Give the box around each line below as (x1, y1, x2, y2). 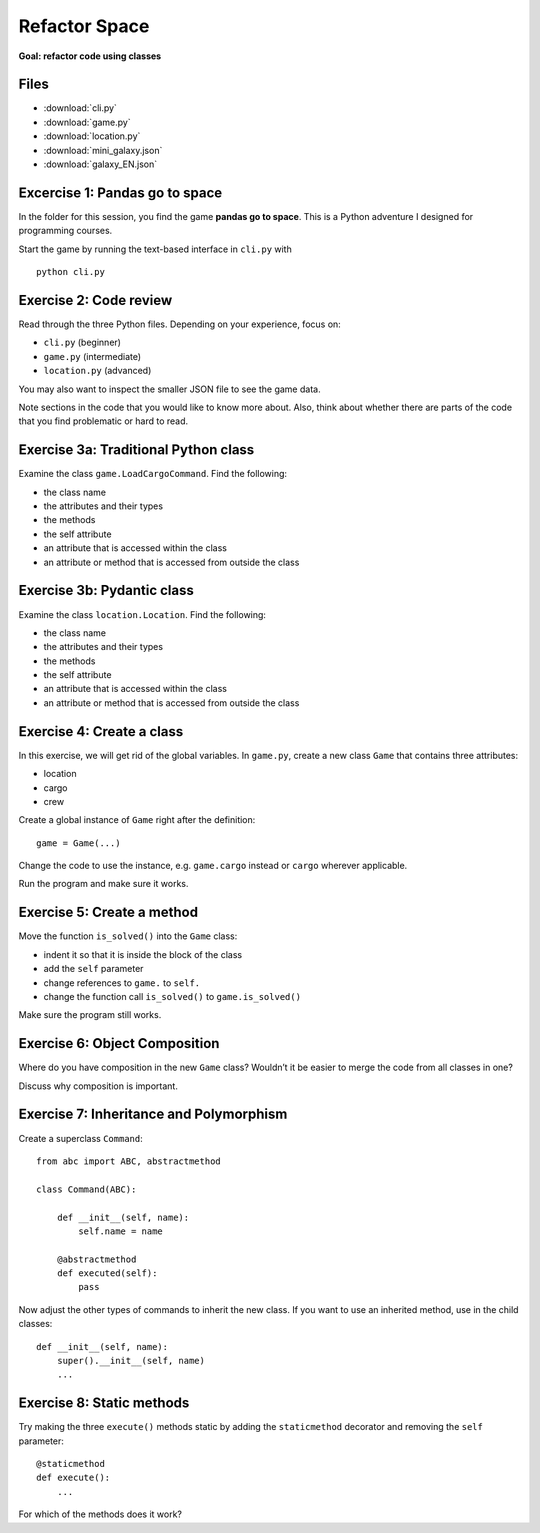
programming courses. (18, 225, 113, 237)
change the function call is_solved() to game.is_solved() (43, 990, 302, 1002)
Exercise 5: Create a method (18, 904, 199, 921)
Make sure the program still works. (18, 1009, 162, 1021)
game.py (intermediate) (43, 350, 142, 362)
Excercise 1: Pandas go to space (18, 184, 223, 201)
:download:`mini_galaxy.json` (43, 144, 163, 156)
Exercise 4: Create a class (18, 723, 184, 740)
